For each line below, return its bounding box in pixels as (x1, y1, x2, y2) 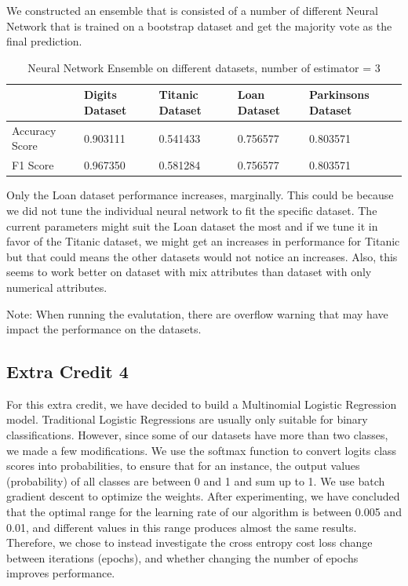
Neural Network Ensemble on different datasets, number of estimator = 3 (27, 59, 381, 75)
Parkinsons (309, 86, 370, 103)
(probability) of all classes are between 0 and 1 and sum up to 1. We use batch (6, 472, 385, 489)
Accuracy (12, 122, 56, 138)
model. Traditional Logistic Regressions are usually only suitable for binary (6, 411, 368, 428)
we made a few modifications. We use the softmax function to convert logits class (6, 442, 397, 458)
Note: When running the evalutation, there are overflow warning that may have (6, 305, 388, 322)
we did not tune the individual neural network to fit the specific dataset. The (6, 202, 377, 218)
